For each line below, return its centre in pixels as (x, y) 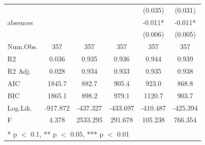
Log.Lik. (20, 107)
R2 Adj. (19, 71)
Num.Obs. (23, 46)
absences (20, 22)
